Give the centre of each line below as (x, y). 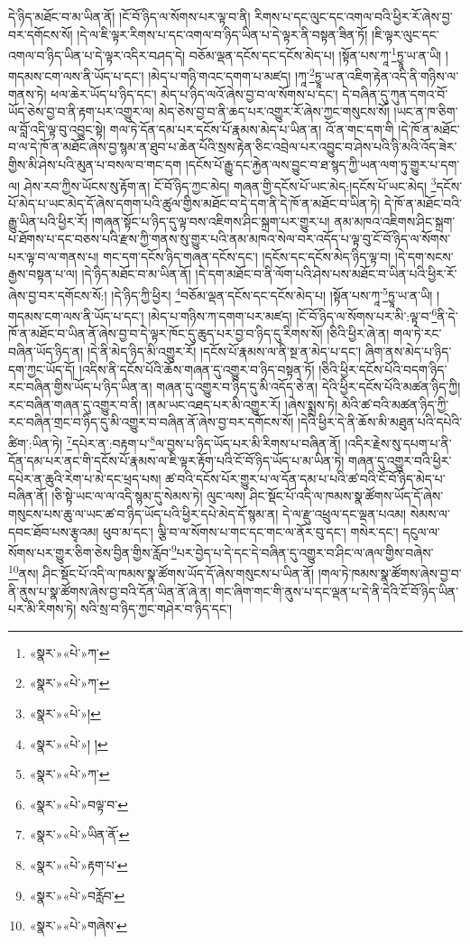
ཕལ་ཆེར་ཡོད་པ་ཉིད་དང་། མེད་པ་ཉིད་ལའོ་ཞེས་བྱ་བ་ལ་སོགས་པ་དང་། (194, 93)
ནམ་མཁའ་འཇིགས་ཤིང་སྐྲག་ (395, 221)
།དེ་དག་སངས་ (424, 256)
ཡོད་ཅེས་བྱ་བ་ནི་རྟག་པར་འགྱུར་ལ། (81, 111)
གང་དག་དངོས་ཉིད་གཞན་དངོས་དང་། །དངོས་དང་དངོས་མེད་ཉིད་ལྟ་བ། (247, 256)
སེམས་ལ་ (430, 513)
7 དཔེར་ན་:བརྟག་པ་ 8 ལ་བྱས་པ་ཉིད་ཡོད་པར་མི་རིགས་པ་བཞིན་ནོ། (203, 441)
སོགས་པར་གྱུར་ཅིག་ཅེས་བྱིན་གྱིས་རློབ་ (90, 552)
